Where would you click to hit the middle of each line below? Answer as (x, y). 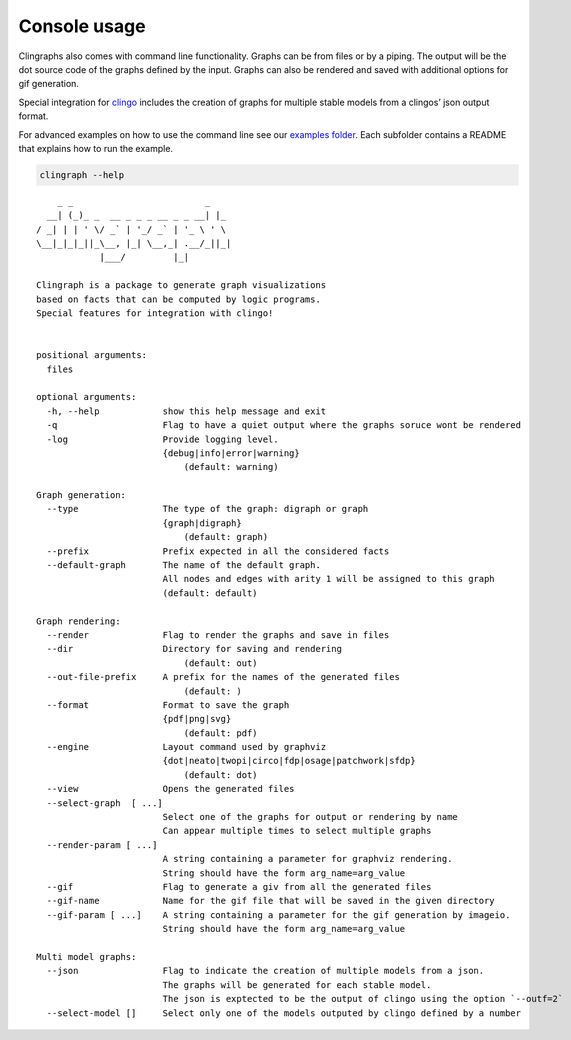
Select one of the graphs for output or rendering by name (310, 817)
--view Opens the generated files (170, 789)
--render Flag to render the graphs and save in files (218, 634)
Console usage (82, 26)
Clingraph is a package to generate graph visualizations (181, 285)
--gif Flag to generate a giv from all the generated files (239, 886)
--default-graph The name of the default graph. (184, 565)
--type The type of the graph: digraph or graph (207, 509)
